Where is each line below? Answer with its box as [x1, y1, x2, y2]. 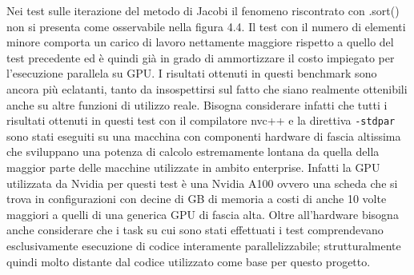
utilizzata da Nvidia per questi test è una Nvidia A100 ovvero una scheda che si [6, 174, 398, 191]
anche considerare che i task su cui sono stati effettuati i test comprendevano [6, 221, 384, 238]
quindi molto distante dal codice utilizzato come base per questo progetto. [6, 253, 371, 269]
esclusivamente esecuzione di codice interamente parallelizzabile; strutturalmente [6, 237, 401, 253]
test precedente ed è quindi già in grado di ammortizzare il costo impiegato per [6, 49, 395, 66]
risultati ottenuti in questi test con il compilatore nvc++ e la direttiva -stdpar [6, 112, 396, 129]
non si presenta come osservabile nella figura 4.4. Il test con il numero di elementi [6, 18, 406, 34]
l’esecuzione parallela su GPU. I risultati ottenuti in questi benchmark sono [6, 65, 377, 82]
